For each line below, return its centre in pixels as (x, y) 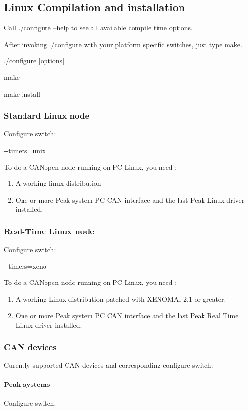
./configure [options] (34, 61)
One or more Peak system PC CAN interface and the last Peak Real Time (127, 315)
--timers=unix (25, 150)
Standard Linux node (47, 116)
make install (22, 93)
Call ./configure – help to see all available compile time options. (98, 28)
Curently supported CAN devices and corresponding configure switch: (109, 365)
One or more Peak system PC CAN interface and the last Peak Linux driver (130, 199)
